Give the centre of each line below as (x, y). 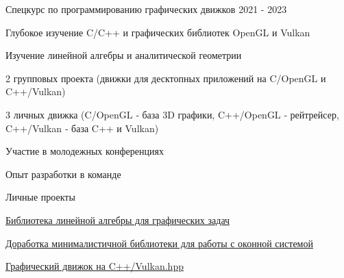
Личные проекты (40, 197)
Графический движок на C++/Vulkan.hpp (95, 266)
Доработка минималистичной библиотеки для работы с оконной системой (159, 243)
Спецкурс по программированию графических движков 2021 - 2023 (146, 9)
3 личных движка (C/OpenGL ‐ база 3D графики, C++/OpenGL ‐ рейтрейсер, (172, 114)
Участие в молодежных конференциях (85, 151)
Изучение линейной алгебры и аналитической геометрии (124, 55)
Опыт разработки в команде (63, 174)
